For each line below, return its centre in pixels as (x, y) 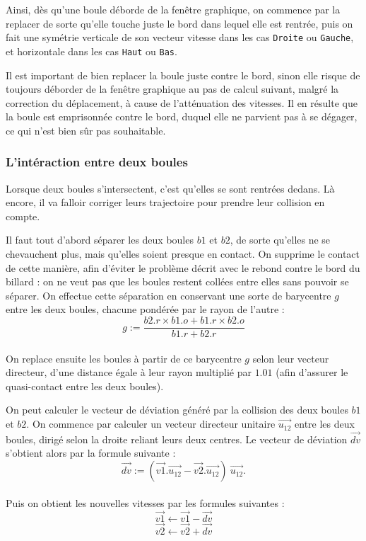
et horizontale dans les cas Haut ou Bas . (91, 51)
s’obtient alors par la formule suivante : (91, 453)
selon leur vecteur (291, 358)
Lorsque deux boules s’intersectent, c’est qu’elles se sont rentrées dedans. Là (170, 188)
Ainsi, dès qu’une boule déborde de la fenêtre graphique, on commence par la (173, 9)
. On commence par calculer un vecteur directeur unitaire (151, 424)
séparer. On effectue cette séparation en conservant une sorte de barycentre (169, 295)
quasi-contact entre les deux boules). (85, 386)
